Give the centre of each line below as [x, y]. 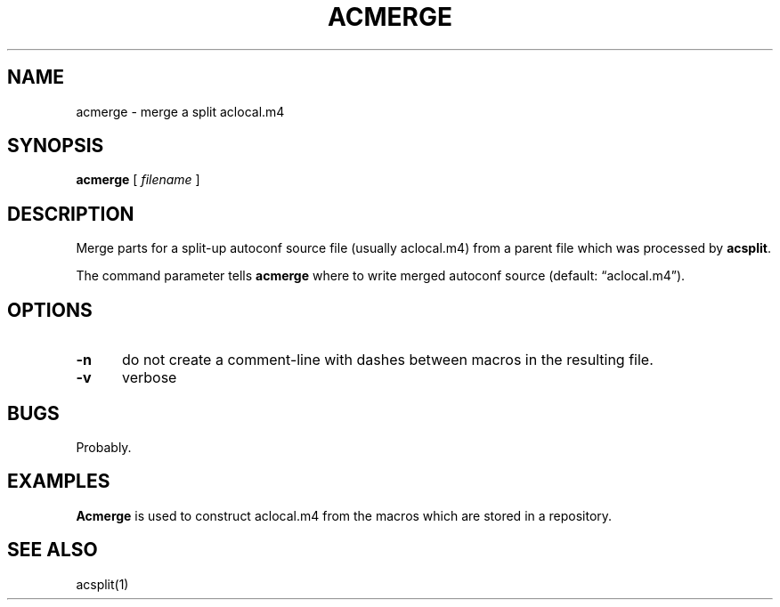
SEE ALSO [53, 550]
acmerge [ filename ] [138, 180]
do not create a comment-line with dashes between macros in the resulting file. [387, 360]
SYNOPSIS [56, 146]
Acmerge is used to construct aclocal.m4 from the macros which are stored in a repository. [344, 515]
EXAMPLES [59, 482]
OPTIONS [50, 310]
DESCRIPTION [71, 214]
